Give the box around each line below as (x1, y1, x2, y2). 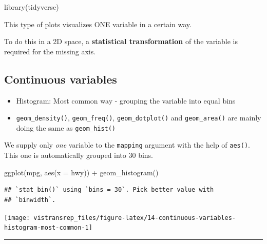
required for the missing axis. (4, 46, 96, 56)
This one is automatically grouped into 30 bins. (4, 150, 154, 160)
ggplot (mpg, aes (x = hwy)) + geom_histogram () (4, 167, 159, 177)
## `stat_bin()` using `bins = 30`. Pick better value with (4, 186, 214, 194)
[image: (4, 214, 30, 221)
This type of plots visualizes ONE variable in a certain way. (4, 18, 192, 29)
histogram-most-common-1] (4, 224, 92, 232)
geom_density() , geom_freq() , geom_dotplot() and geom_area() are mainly (16, 112, 261, 123)
